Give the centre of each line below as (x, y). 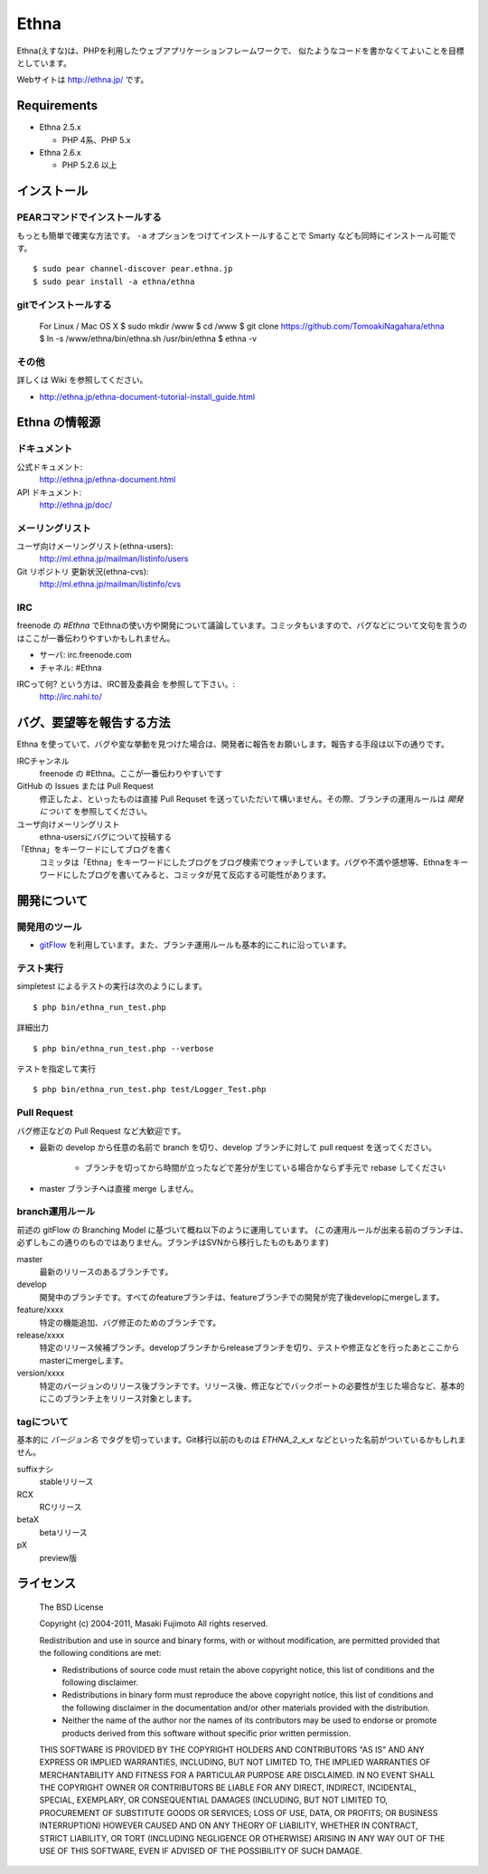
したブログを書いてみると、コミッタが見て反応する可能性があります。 (201, 875)
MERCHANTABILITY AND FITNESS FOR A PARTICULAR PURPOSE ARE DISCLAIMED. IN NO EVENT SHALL (237, 1774)
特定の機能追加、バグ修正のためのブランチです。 (130, 1322)
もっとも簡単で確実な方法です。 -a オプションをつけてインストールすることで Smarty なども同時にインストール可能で (236, 235)
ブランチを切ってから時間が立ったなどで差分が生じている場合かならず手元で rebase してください (265, 1168)
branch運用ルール (56, 1212)
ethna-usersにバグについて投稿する (105, 836)
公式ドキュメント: (50, 467)
